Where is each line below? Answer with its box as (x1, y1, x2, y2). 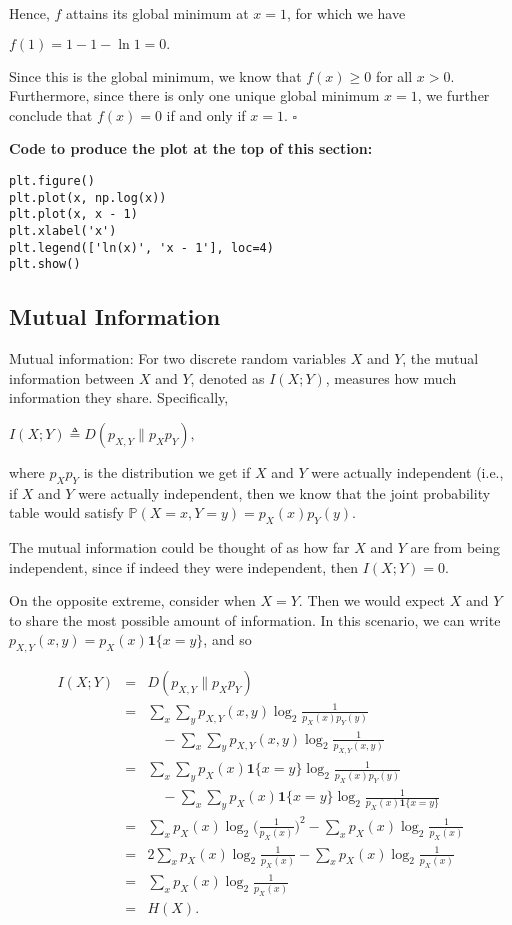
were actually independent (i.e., (311, 461, 504, 482)
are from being (410, 537, 500, 558)
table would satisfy (9, 502, 124, 523)
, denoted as (190, 367, 265, 388)
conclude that (9, 104, 93, 125)
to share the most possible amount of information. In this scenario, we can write (9, 609, 501, 630)
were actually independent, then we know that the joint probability (78, 482, 491, 503)
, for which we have (286, 3, 406, 23)
